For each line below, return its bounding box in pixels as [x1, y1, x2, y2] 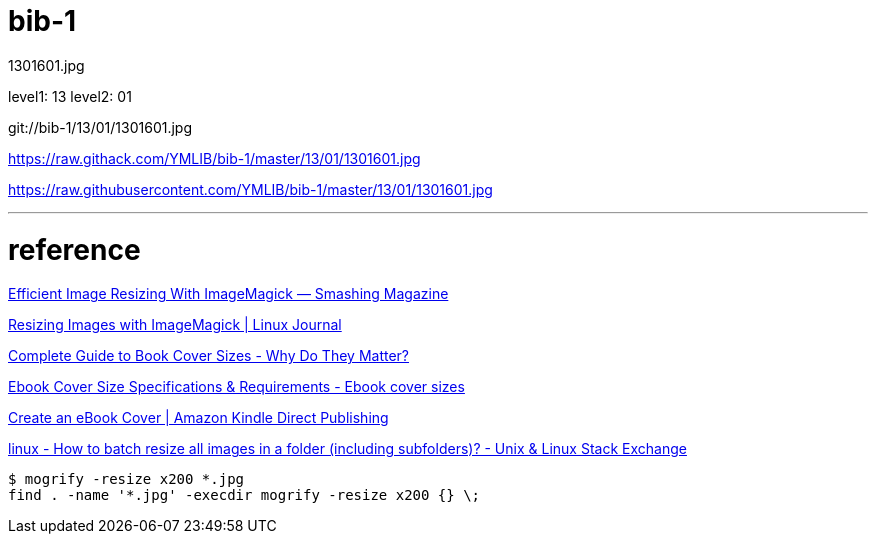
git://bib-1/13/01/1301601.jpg [8, 118, 193, 136]
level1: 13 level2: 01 [8, 87, 132, 105]
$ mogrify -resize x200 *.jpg [8, 471, 245, 488]
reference [8, 232, 141, 267]
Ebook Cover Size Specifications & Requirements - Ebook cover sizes [8, 378, 465, 396]
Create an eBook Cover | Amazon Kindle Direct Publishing [8, 409, 389, 427]
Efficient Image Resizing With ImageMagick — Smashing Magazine [8, 285, 449, 303]
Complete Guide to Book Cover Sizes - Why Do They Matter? [8, 347, 410, 365]
